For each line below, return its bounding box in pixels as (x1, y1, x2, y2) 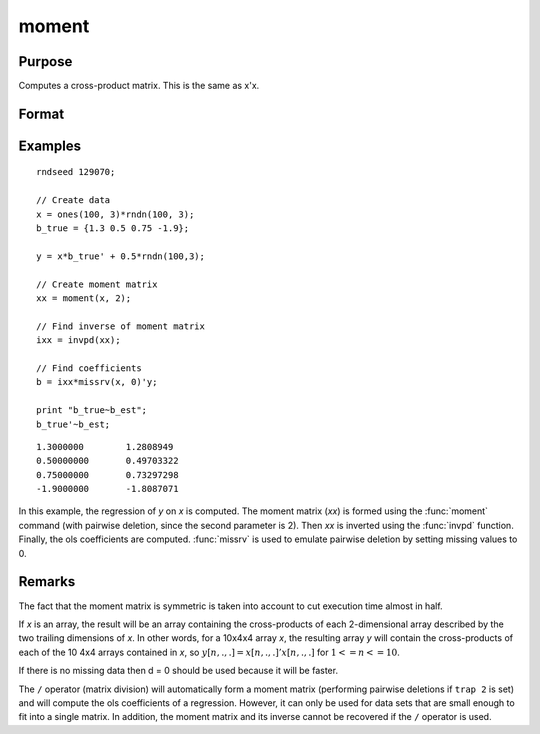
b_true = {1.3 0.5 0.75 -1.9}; (36, 223, 190, 234)
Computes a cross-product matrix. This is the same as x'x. (18, 80, 260, 92)
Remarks (18, 573, 76, 590)
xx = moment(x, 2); (36, 293, 132, 304)
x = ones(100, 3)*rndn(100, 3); (36, 208, 195, 220)
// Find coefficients (36, 362, 142, 374)
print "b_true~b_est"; (36, 405, 148, 416)
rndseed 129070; (36, 166, 116, 178)
